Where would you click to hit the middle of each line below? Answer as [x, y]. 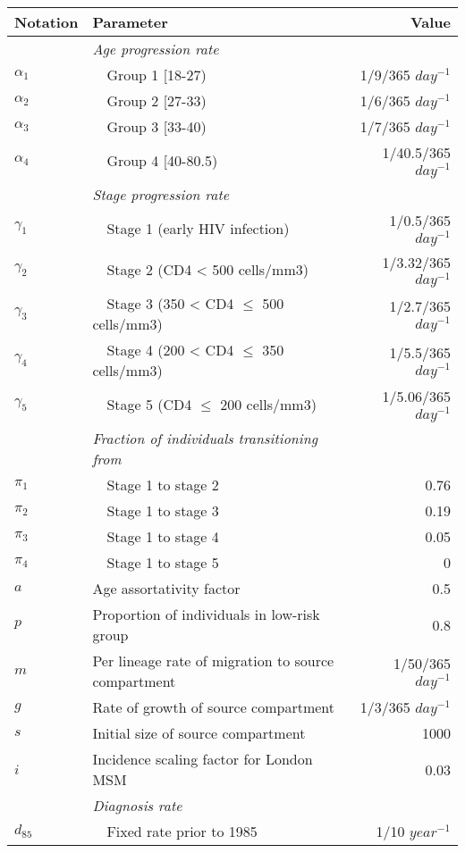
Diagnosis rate [137, 806]
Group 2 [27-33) [156, 100]
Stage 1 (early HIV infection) [198, 228]
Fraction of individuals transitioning [205, 439]
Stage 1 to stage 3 [163, 511]
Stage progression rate [161, 194]
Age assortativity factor [166, 589]
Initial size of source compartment [199, 733]
